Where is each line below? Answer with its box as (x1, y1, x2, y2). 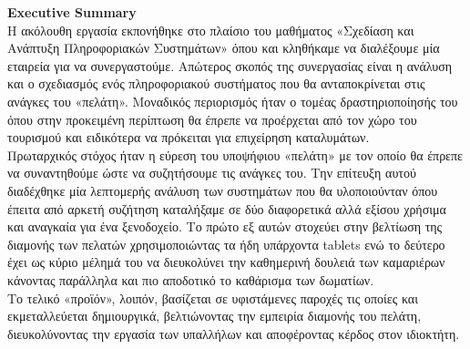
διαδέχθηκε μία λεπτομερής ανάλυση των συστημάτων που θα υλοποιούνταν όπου (7, 180, 438, 200)
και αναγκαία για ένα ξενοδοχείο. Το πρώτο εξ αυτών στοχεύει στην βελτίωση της (7, 217, 443, 236)
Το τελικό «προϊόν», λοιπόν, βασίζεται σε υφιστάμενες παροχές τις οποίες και (7, 288, 418, 307)
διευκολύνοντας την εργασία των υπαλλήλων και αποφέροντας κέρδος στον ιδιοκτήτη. (7, 323, 460, 343)
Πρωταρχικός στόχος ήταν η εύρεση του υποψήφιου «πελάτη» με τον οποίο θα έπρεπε (7, 145, 463, 164)
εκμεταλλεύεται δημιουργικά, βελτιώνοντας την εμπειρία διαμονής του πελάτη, (7, 306, 422, 325)
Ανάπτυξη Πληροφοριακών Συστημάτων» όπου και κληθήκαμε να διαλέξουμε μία (7, 38, 440, 57)
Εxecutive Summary (7, 3, 137, 21)
